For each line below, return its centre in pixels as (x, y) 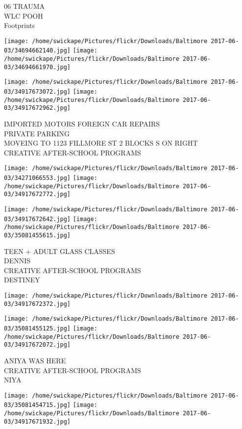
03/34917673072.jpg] (37, 92)
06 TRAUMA (24, 6)
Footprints (20, 25)
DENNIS (17, 261)
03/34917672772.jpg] (37, 194)
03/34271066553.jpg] (37, 178)
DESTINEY (22, 280)
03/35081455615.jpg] (37, 235)
